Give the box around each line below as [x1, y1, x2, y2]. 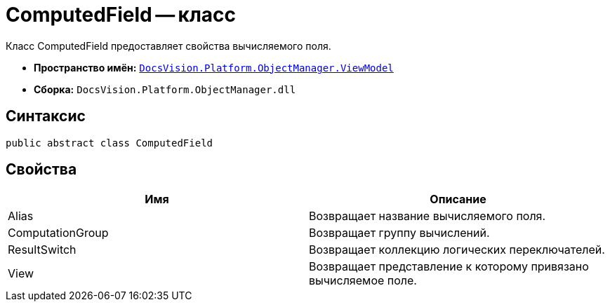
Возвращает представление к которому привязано [309, 259, 589, 274]
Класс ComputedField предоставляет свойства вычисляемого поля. [6, 39, 331, 52]
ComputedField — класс [6, 3, 237, 27]
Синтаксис [6, 107, 86, 125]
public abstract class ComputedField [6, 137, 213, 149]
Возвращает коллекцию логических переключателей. [309, 243, 605, 257]
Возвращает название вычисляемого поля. [309, 209, 546, 224]
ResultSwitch [8, 243, 77, 257]
